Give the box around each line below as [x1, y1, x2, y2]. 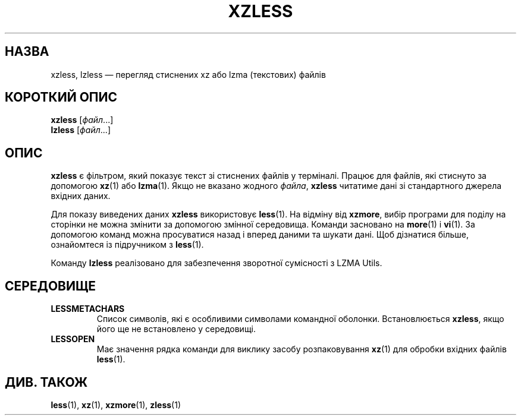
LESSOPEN [51, 334, 95, 345]
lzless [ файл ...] [51, 125, 111, 135]
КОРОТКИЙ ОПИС [5, 90, 118, 105]
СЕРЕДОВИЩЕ [5, 278, 96, 293]
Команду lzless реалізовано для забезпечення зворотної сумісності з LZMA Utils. [51, 258, 382, 269]
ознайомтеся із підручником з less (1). [51, 239, 204, 250]
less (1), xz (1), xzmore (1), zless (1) [51, 399, 181, 410]
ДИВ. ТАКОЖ [5, 374, 88, 390]
